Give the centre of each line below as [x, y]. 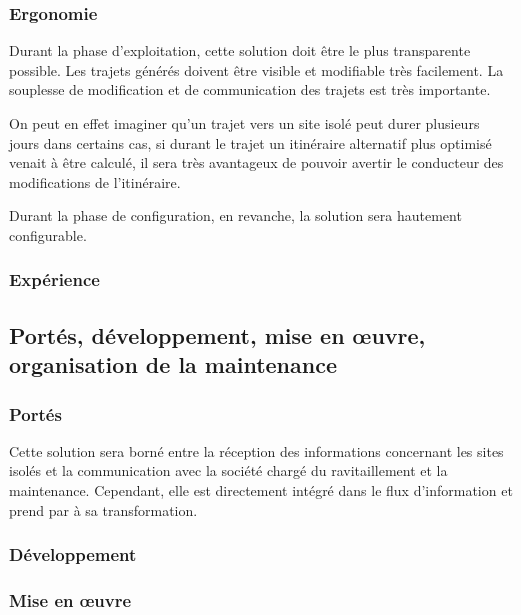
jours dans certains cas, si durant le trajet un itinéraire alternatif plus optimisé [250, 142]
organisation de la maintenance [173, 364]
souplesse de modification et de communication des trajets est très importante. [250, 89]
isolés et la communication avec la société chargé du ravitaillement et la [228, 470]
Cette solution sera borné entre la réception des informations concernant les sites [256, 450]
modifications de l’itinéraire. [95, 181]
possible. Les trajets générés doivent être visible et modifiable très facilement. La [256, 69]
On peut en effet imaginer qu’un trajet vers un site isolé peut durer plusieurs [244, 123]
